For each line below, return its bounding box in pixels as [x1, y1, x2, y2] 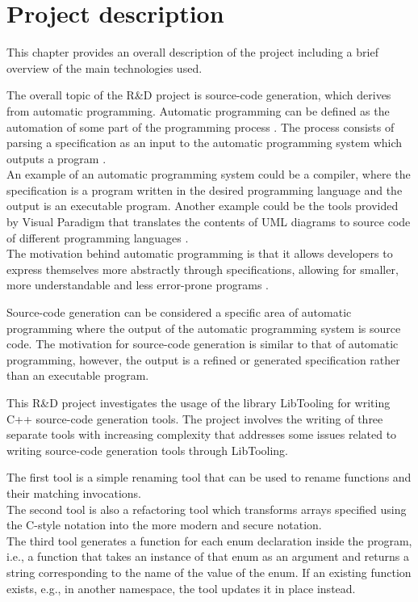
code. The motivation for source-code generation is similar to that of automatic [6, 335, 399, 352]
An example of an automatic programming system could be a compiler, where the [6, 166, 411, 183]
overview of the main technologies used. [6, 59, 203, 76]
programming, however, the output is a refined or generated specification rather [6, 351, 400, 368]
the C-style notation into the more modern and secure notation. [6, 516, 322, 533]
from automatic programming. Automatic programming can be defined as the [6, 102, 390, 119]
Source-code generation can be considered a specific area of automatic [6, 304, 352, 321]
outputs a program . [6, 149, 107, 166]
